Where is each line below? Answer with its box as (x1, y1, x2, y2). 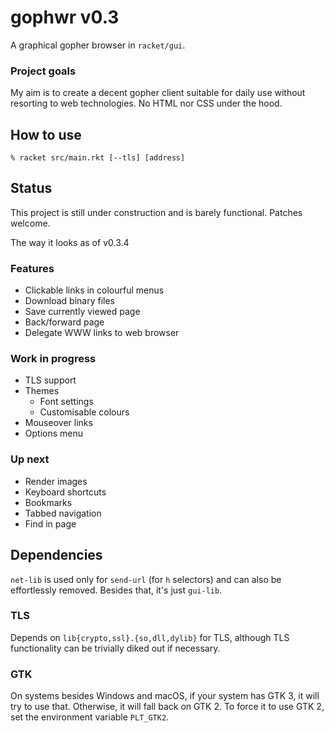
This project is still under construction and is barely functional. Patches (10, 206, 303, 218)
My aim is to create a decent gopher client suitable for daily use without (10, 87, 306, 99)
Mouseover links (24, 417, 93, 429)
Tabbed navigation (24, 507, 102, 519)
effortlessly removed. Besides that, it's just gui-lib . (10, 584, 223, 596)
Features (10, 261, 55, 275)
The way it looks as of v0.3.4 (10, 236, 130, 248)
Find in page (24, 517, 77, 530)
